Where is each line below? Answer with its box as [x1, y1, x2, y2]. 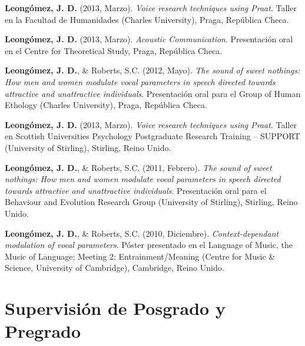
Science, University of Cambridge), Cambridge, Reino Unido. [5, 261, 224, 274]
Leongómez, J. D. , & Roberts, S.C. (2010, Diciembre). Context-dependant [5, 227, 279, 239]
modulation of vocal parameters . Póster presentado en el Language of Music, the [5, 238, 293, 251]
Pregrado [5, 319, 81, 343]
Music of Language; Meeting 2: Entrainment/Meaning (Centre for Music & [5, 250, 276, 262]
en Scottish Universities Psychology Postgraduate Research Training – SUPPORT [5, 130, 300, 142]
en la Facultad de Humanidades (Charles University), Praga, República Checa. [5, 13, 289, 25]
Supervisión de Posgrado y [5, 296, 226, 320]
